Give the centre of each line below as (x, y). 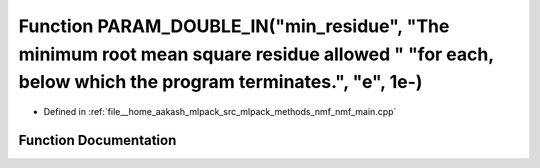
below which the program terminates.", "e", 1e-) (220, 82)
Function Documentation (97, 140)
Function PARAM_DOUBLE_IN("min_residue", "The (234, 26)
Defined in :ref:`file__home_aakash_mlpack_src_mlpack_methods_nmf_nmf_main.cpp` (220, 112)
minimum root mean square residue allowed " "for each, (256, 54)
